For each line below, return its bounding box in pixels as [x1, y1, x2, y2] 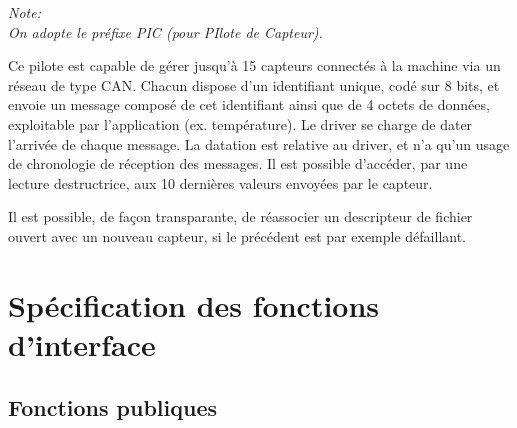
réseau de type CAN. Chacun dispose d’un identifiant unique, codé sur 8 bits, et [8, 74, 500, 95]
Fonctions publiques [8, 392, 217, 423]
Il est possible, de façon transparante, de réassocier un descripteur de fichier [8, 206, 473, 227]
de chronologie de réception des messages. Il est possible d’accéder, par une [8, 153, 468, 174]
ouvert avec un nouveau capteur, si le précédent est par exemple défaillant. [8, 225, 467, 246]
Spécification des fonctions [8, 284, 380, 325]
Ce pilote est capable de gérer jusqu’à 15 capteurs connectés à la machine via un [8, 55, 501, 76]
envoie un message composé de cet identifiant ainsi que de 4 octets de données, [8, 94, 490, 115]
